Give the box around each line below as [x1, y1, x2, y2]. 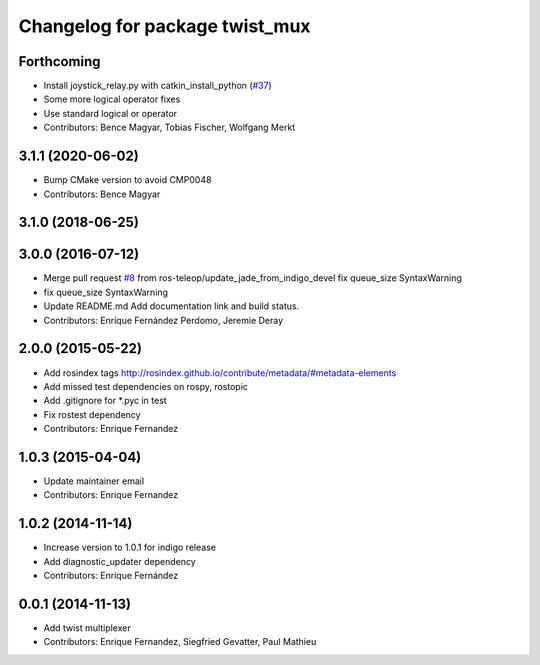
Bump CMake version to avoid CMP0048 [43, 174, 212, 186]
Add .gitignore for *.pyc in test [43, 395, 167, 407]
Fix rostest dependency [43, 408, 141, 420]
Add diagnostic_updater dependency [43, 555, 196, 567]
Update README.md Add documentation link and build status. [43, 300, 300, 312]
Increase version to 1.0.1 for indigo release [43, 541, 217, 554]
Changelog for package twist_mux [18, 15, 311, 37]
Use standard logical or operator [43, 107, 178, 119]
